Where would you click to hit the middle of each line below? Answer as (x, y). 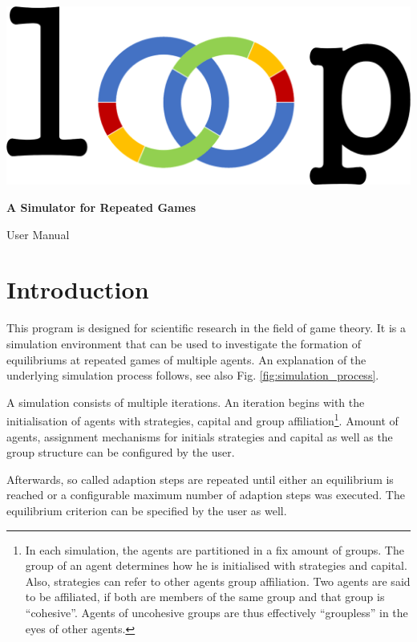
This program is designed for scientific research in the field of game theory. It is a (206, 328)
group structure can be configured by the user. (121, 452)
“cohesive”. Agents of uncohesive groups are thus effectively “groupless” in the (217, 612)
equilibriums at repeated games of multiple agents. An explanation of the (186, 359)
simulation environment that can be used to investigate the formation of (184, 343)
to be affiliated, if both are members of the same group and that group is (205, 597)
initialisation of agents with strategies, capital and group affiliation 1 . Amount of (202, 419)
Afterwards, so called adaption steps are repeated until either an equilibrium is (200, 479)
